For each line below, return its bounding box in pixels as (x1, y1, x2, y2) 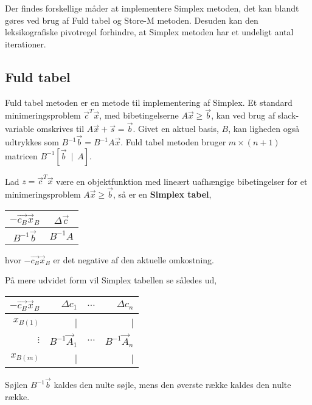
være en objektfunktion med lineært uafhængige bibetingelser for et (56, 175, 308, 187)
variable (5, 122, 34, 135)
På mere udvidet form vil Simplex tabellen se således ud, (5, 274, 217, 286)
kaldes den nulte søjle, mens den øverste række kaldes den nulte (54, 378, 291, 391)
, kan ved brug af (211, 109, 276, 122)
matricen (5, 149, 38, 162)
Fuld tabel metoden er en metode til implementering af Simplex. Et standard (5, 95, 293, 108)
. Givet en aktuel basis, (133, 122, 219, 135)
